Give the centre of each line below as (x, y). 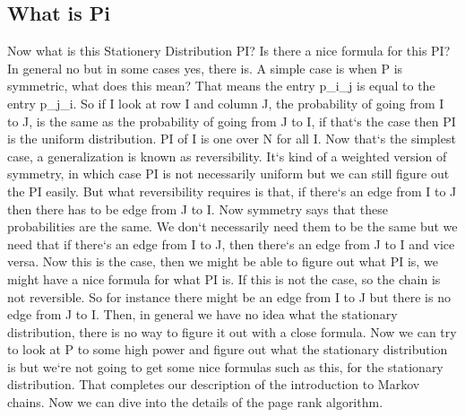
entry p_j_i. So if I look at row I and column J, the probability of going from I (226, 103)
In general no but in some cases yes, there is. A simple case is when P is (205, 68)
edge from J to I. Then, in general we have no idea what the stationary (202, 314)
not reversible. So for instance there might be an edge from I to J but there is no (229, 296)
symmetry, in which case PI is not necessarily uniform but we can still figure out (228, 174)
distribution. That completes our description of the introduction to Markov (214, 384)
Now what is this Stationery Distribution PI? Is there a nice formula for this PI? (229, 51)
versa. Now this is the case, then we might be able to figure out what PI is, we (223, 261)
